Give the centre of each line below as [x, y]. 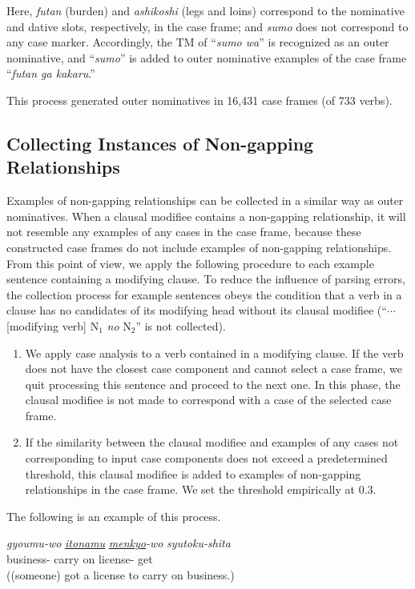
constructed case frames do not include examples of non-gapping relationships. [199, 247]
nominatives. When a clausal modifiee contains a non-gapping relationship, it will [206, 216]
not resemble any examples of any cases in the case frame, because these [184, 232]
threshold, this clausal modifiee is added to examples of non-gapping [193, 473]
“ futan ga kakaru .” [51, 73]
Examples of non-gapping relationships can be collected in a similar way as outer [205, 200]
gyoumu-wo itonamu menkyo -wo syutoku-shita [119, 543]
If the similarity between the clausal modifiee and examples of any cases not [212, 442]
